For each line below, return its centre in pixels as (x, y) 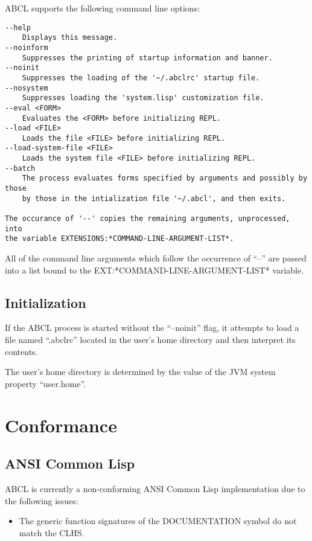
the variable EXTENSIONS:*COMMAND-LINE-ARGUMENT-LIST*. (119, 239)
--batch (20, 168)
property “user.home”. (45, 383)
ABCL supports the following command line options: (103, 8)
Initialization (46, 302)
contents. (21, 351)
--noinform (27, 47)
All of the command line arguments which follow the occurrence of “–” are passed (156, 258)
